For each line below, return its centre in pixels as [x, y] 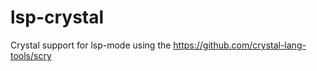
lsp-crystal [57, 17]
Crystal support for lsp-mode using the [91, 45]
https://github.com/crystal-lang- [240, 45]
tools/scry [31, 55]
